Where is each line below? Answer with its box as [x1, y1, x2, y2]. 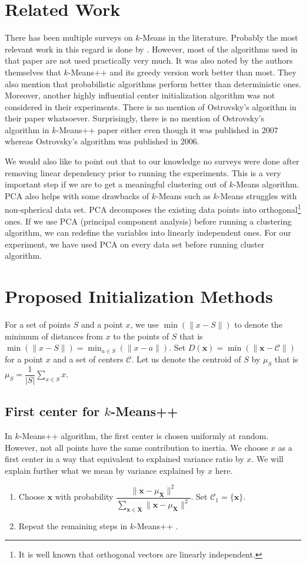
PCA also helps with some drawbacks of [5, 189, 149, 202]
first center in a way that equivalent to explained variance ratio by [5, 453, 244, 465]
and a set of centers [53, 352, 124, 365]
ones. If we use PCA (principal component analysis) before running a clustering [5, 215, 292, 227]
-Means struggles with [217, 189, 297, 202]
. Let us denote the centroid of [131, 352, 241, 365]
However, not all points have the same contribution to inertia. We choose [5, 441, 268, 453]
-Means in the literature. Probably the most [139, 31, 298, 44]
